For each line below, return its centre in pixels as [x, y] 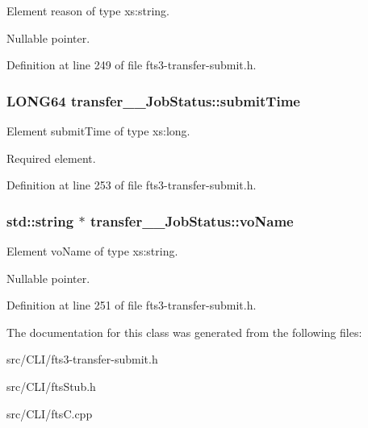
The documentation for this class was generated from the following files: [184, 332]
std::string [40, 220]
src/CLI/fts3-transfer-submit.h [82, 359]
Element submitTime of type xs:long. [98, 131]
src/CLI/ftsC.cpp [50, 413]
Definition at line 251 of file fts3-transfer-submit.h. [132, 305]
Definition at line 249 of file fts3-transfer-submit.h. [132, 65]
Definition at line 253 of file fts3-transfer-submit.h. [132, 185]
